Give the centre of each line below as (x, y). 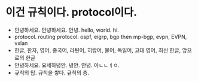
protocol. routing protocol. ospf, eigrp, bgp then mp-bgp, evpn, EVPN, (100, 37)
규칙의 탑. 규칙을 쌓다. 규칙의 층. (52, 72)
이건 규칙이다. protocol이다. (71, 12)
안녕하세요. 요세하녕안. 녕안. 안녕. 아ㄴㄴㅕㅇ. (67, 65)
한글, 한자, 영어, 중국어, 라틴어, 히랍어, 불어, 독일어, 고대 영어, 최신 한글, (98, 50)
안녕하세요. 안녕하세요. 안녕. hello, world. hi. (66, 30)
